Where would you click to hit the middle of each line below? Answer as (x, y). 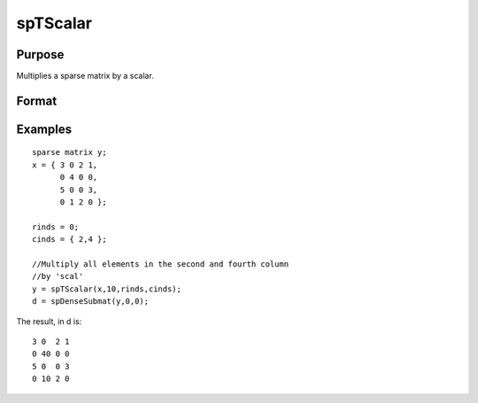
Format (37, 101)
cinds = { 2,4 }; (69, 240)
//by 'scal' (58, 276)
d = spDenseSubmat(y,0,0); (91, 302)
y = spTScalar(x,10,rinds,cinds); (107, 289)
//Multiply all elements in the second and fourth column (161, 264)
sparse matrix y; (69, 152)
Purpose (40, 54)
